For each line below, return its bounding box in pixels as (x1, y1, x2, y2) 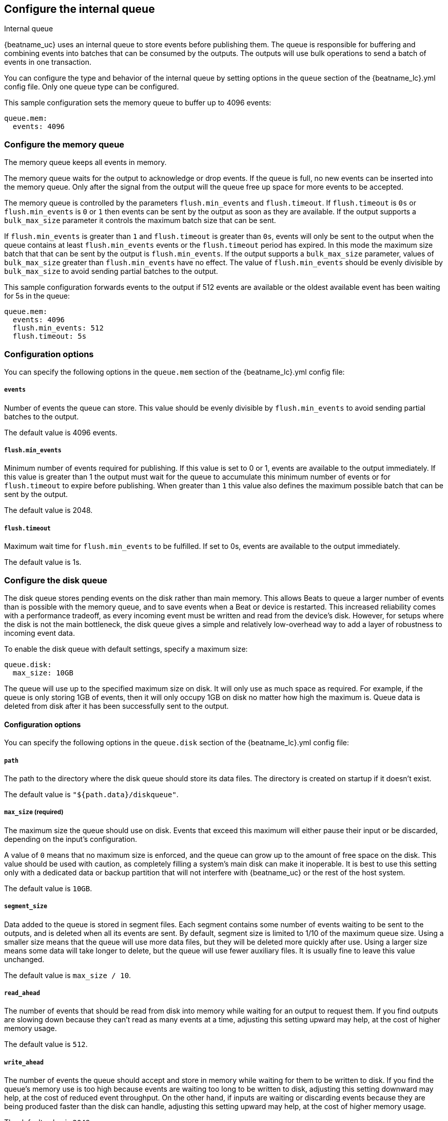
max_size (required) (4, 808, 64, 816)
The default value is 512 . (4, 1040, 88, 1049)
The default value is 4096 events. (4, 428, 118, 437)
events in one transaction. (4, 58, 91, 67)
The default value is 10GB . (4, 884, 92, 893)
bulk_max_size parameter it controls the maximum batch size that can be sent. (4, 216, 276, 225)
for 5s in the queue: (4, 291, 70, 301)
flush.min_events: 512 (12, 324, 104, 333)
